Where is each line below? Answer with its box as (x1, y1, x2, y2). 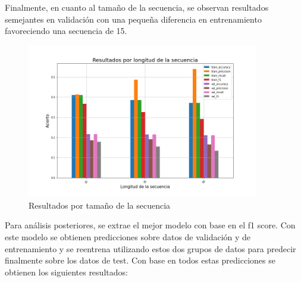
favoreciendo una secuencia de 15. (5, 24, 127, 37)
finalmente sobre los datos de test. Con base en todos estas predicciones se (5, 254, 275, 266)
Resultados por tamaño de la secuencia (29, 199, 171, 211)
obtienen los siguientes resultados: (5, 265, 128, 278)
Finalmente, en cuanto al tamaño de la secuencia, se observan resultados (5, 1, 269, 13)
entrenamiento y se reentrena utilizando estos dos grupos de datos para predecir (5, 242, 296, 255)
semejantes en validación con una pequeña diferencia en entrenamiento (5, 13, 262, 25)
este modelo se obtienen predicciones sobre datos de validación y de (5, 230, 251, 243)
